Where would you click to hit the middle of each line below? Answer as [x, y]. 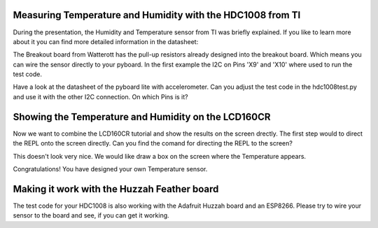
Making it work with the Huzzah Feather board [116, 189]
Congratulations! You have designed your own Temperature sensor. [110, 169]
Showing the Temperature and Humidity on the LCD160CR [142, 116]
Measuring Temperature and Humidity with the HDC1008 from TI [157, 15]
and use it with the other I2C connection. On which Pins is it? [100, 97]
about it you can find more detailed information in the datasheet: [106, 41]
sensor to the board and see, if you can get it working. [91, 215]
